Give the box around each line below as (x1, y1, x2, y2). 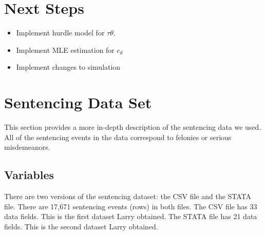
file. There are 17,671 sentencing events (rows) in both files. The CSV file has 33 (4, 201, 257, 211)
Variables (4, 167, 54, 183)
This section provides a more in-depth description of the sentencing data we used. (4, 122, 261, 132)
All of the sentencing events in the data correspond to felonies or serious (4, 131, 232, 142)
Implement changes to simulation (16, 62, 121, 72)
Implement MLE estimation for (16, 44, 115, 55)
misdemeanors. (4, 142, 50, 152)
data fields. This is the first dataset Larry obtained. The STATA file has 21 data (4, 211, 257, 222)
